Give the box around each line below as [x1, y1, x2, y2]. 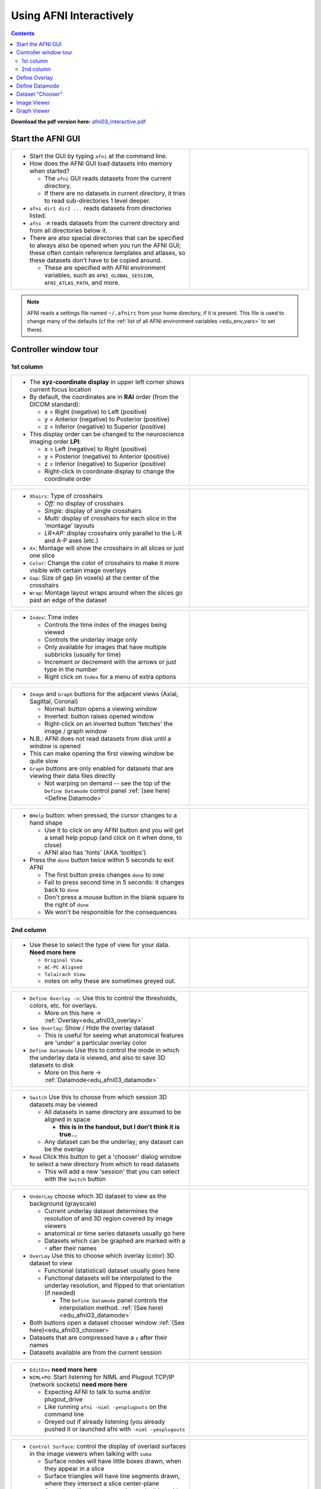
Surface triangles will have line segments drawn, [44, 1472, 181, 1480]
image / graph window [44, 727, 107, 735]
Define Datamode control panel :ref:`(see [44, 786, 154, 795]
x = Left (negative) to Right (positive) [44, 444, 147, 453]
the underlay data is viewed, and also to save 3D [29, 1054, 166, 1062]
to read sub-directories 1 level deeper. [44, 197, 151, 205]
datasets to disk [29, 1061, 74, 1069]
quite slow [29, 756, 59, 765]
